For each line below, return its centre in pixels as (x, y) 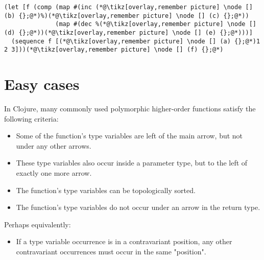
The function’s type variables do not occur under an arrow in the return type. (138, 207)
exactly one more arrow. (54, 173)
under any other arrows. (54, 145)
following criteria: (31, 118)
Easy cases (42, 84)
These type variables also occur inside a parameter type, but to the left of (132, 163)
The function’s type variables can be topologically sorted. (106, 190)
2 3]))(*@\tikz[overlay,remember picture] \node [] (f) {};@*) (114, 50)
